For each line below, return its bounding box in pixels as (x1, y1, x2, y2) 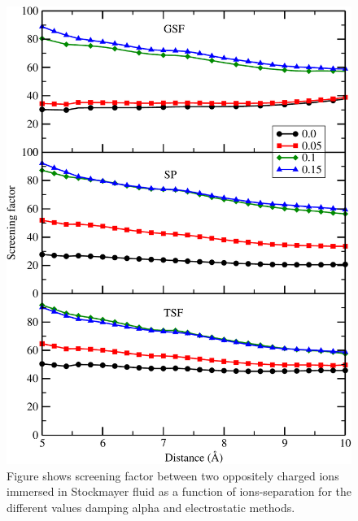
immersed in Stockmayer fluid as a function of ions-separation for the (7, 483, 351, 500)
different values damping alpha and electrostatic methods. (7, 498, 295, 515)
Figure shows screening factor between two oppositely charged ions (7, 467, 339, 484)
